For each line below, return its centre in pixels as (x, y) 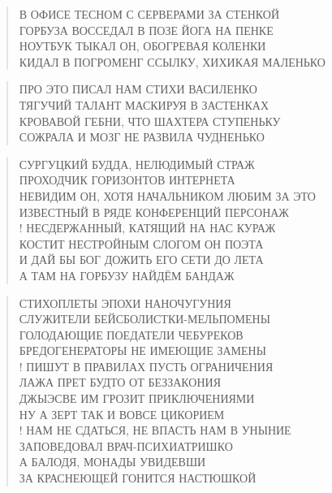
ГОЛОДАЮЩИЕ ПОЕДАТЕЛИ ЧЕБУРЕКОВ (131, 334)
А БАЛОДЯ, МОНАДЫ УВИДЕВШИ (112, 462)
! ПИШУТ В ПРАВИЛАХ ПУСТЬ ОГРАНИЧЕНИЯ (146, 366)
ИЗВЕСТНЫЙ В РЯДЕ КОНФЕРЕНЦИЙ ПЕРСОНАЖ (154, 212)
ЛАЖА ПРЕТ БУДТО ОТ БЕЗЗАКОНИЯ (120, 382)
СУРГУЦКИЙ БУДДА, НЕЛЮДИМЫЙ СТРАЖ (137, 164)
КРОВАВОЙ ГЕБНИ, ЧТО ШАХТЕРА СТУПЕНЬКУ (150, 121)
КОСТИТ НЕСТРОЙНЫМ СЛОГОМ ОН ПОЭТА (141, 243)
